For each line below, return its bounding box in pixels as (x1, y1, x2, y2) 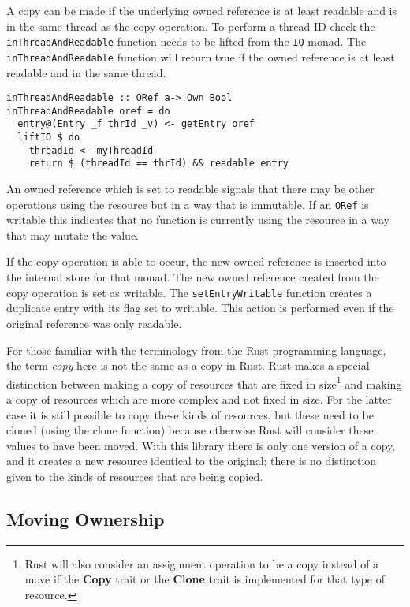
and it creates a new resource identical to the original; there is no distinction (6, 452, 377, 469)
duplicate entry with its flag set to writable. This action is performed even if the (6, 300, 394, 316)
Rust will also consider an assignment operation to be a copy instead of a (24, 555, 379, 572)
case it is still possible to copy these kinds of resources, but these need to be (6, 406, 374, 423)
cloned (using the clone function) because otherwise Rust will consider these (6, 422, 374, 438)
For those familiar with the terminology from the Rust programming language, (6, 341, 386, 358)
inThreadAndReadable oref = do (6, 105, 170, 117)
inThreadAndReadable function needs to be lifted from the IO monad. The (6, 33, 367, 50)
